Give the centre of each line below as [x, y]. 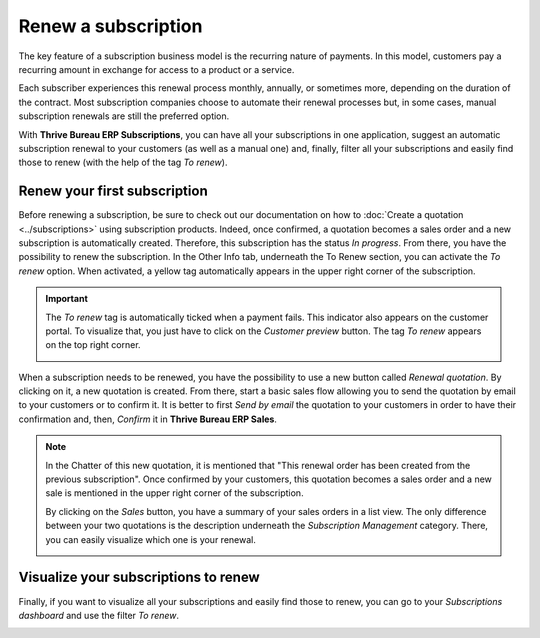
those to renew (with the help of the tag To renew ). [123, 162]
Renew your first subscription [113, 191]
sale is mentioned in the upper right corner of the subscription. [174, 493]
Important [67, 299]
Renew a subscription [110, 26]
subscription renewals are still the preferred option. [124, 116]
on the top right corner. [93, 345]
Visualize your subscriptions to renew [139, 577]
